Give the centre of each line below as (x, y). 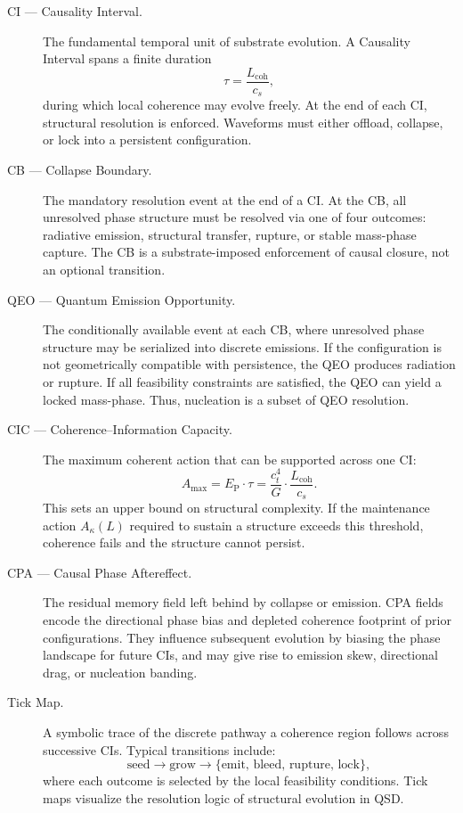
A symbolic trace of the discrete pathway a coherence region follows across (246, 732)
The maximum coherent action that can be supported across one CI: (230, 459)
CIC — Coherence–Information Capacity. (120, 429)
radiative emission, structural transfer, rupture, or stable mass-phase (230, 234)
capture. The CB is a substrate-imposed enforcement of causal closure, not (246, 252)
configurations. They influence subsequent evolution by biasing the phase (242, 637)
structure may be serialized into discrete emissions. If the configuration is (242, 346)
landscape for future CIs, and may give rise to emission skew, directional (240, 655)
